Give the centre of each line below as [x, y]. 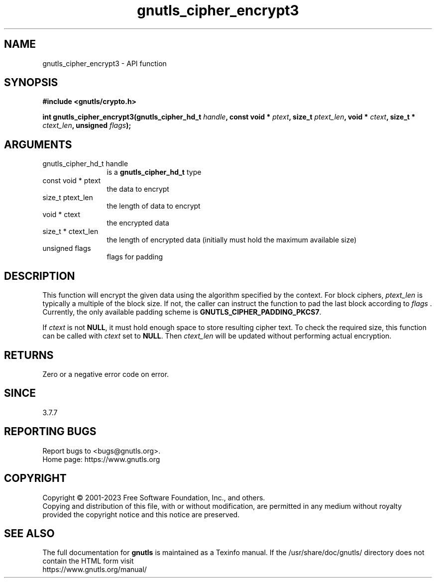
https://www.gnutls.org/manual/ [95, 570]
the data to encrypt [138, 189]
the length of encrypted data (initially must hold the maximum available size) [232, 240]
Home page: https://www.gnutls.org [101, 459]
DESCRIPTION [40, 276]
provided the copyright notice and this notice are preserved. [141, 514]
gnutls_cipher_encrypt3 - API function [105, 63]
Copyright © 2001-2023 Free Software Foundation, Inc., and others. [154, 497]
